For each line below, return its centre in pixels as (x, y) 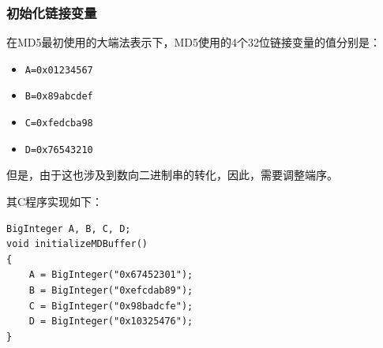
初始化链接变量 (52, 12)
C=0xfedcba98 (59, 123)
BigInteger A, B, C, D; (69, 228)
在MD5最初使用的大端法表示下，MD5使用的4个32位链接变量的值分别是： (194, 42)
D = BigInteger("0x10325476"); (111, 322)
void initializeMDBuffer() (77, 244)
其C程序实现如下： (55, 202)
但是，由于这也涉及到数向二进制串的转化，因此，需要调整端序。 (172, 175)
